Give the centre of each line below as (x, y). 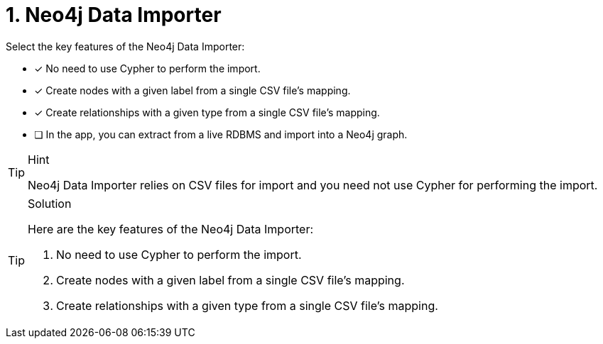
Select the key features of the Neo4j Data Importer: (125, 46)
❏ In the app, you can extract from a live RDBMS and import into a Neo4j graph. (221, 134)
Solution (50, 203)
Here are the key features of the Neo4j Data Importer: (171, 229)
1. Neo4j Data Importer (114, 15)
